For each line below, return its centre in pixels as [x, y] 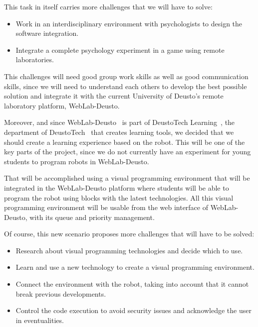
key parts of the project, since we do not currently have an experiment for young [128, 152]
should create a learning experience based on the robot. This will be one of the [125, 142]
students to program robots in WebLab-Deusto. [77, 161]
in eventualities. [40, 320]
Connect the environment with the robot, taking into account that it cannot [132, 284]
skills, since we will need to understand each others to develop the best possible [126, 86]
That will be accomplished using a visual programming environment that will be [127, 178]
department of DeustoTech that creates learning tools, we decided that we [119, 132]
